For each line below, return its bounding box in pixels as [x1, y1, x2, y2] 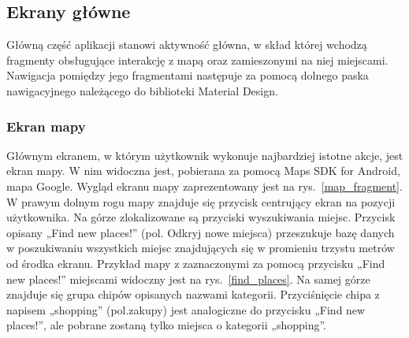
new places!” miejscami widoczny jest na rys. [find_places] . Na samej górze [6, 270, 370, 287]
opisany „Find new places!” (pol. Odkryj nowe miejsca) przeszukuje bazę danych [6, 224, 395, 240]
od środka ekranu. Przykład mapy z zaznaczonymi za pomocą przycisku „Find [6, 254, 385, 271]
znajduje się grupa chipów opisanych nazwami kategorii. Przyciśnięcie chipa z [6, 286, 380, 303]
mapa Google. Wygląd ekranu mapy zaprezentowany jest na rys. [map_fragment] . [6, 177, 403, 194]
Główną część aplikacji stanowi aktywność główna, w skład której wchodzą [6, 36, 367, 53]
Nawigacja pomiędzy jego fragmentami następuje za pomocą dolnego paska [6, 67, 369, 84]
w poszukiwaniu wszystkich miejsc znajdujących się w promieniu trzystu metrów [6, 240, 395, 256]
